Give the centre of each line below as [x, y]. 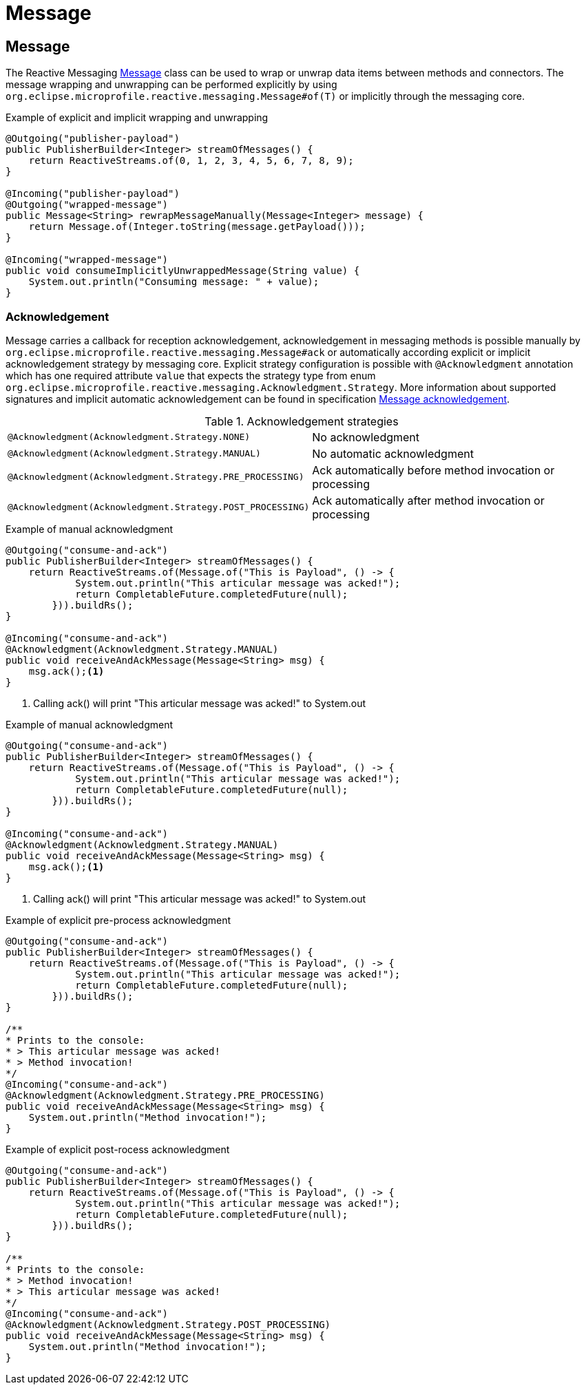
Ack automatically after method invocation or [428, 500]
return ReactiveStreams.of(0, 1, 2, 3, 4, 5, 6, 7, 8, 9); [191, 161]
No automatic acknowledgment [393, 453]
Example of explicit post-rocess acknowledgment [118, 1149]
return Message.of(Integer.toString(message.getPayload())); [197, 227]
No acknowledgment [366, 437]
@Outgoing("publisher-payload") [93, 139]
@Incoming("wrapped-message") [87, 260]
